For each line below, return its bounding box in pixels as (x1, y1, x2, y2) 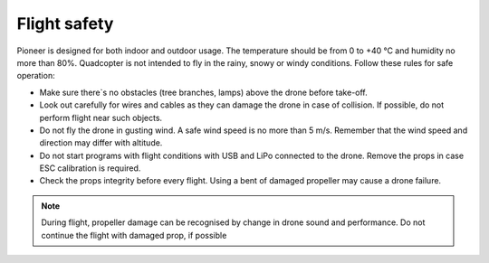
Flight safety (16, 14, 114, 33)
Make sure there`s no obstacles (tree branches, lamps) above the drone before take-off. (39, 87, 369, 98)
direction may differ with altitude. (39, 137, 163, 148)
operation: (16, 70, 55, 81)
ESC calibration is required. (39, 163, 141, 174)
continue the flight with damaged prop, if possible (41, 230, 227, 240)
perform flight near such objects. (39, 112, 163, 123)
